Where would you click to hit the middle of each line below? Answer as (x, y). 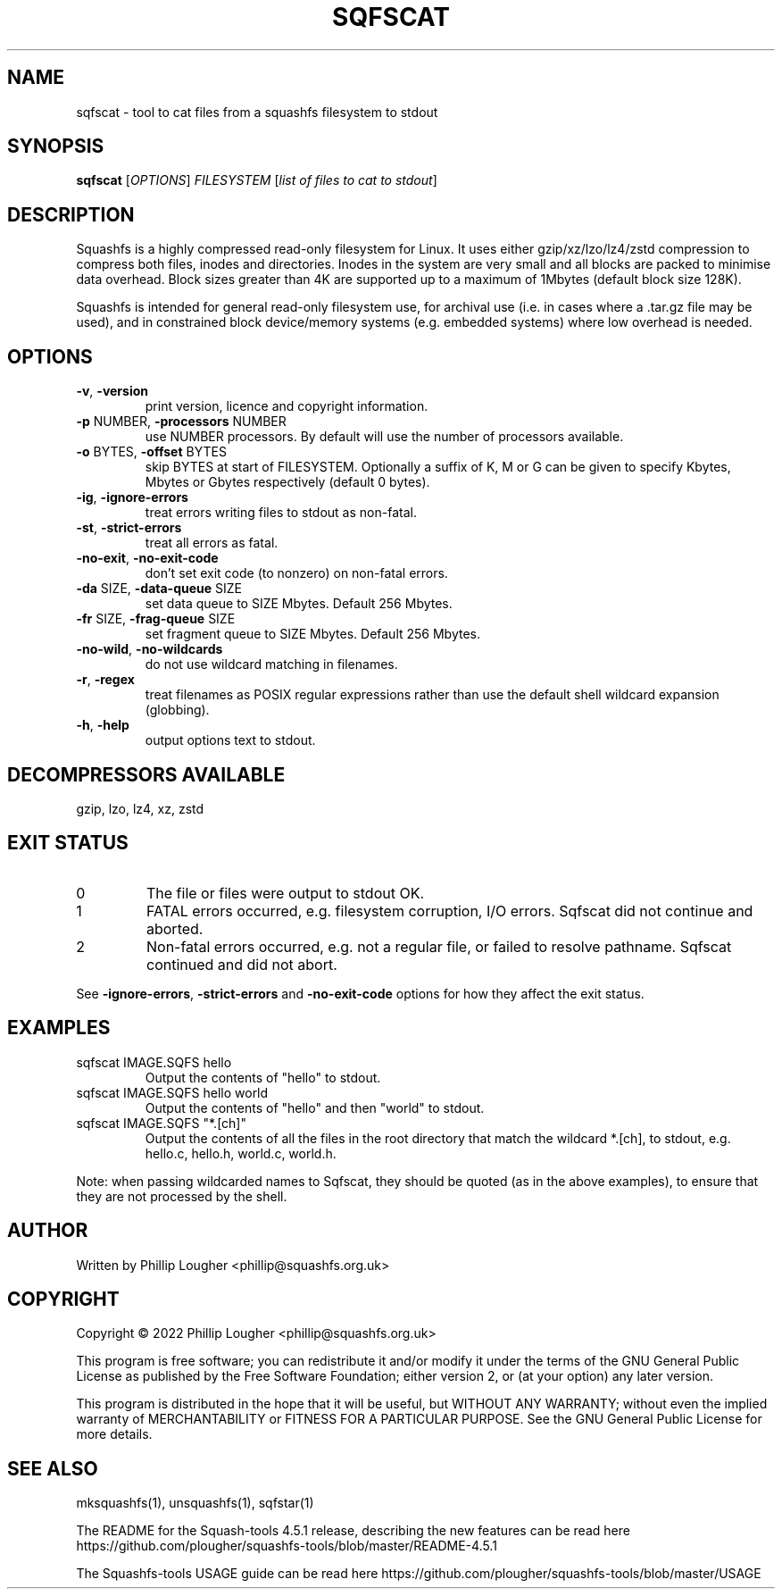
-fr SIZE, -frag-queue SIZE (156, 619)
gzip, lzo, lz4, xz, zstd (140, 808)
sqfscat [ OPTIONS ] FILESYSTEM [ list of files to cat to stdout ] (257, 180)
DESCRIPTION (71, 214)
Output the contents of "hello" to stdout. (263, 1077)
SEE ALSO (53, 1468)
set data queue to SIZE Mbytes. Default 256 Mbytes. (299, 604)
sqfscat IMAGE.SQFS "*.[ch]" (161, 1123)
